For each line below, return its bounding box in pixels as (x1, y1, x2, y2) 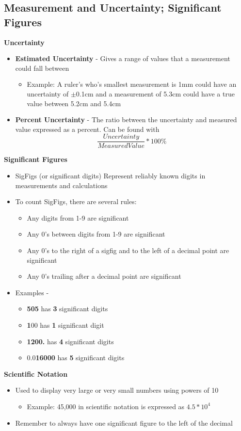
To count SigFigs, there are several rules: (15, 196, 137, 207)
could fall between (15, 63, 69, 73)
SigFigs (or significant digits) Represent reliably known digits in (15, 171, 206, 180)
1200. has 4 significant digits (27, 336, 114, 346)
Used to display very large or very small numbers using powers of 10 (15, 385, 219, 395)
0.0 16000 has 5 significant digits (27, 352, 125, 363)
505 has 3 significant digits (27, 303, 108, 314)
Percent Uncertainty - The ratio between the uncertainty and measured (15, 114, 237, 125)
